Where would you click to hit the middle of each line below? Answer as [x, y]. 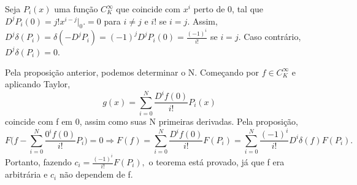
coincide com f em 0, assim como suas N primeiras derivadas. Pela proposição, [152, 121]
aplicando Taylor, [38, 84]
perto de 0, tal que [228, 9]
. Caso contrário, [270, 37]
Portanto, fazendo [38, 162]
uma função [76, 9]
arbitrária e [26, 174]
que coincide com [148, 9]
